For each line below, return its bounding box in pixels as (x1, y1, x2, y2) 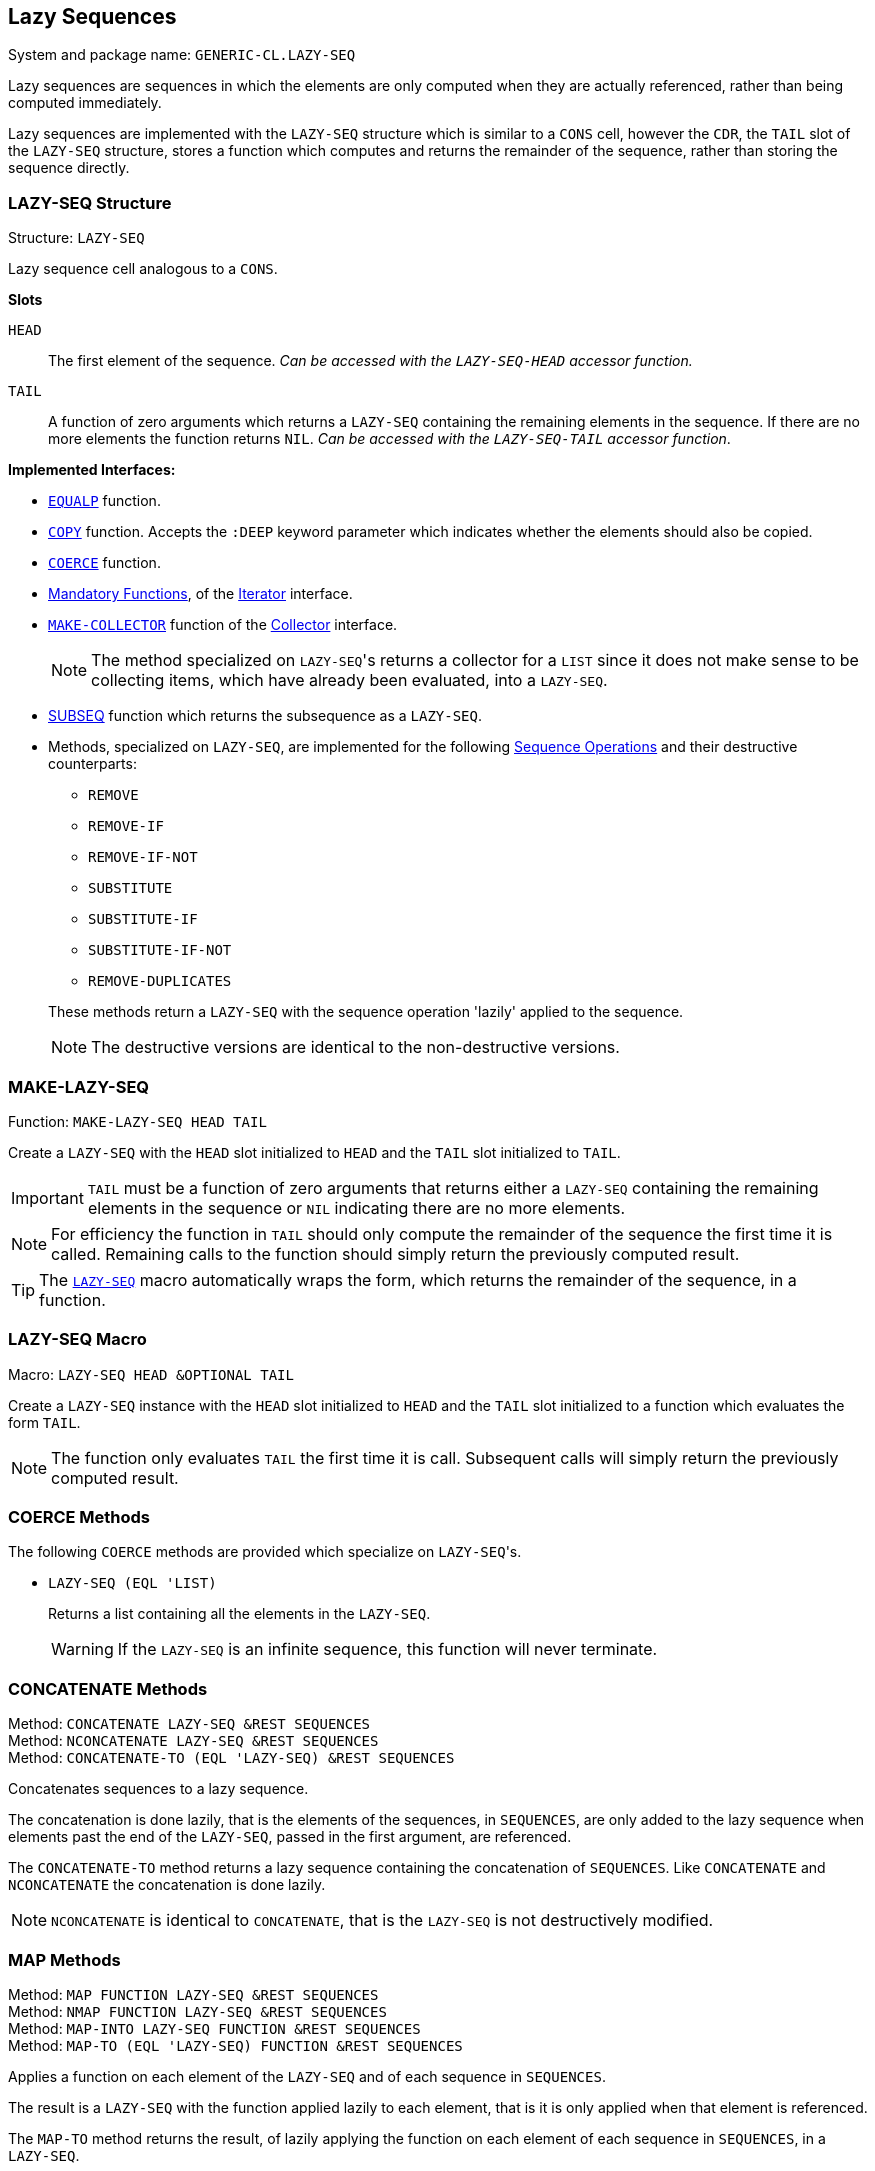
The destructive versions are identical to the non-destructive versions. (91, 1037, 620, 1058)
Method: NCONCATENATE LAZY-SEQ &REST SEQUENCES (8, 1732, 379, 1750)
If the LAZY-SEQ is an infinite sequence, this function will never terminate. (117, 1639, 658, 1660)
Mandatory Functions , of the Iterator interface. (48, 585, 353, 603)
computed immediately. (8, 94, 162, 112)
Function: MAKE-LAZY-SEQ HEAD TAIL (8, 1112, 267, 1130)
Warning (51, 1639, 114, 1660)
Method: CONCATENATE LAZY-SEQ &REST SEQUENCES (8, 1715, 371, 1733)
